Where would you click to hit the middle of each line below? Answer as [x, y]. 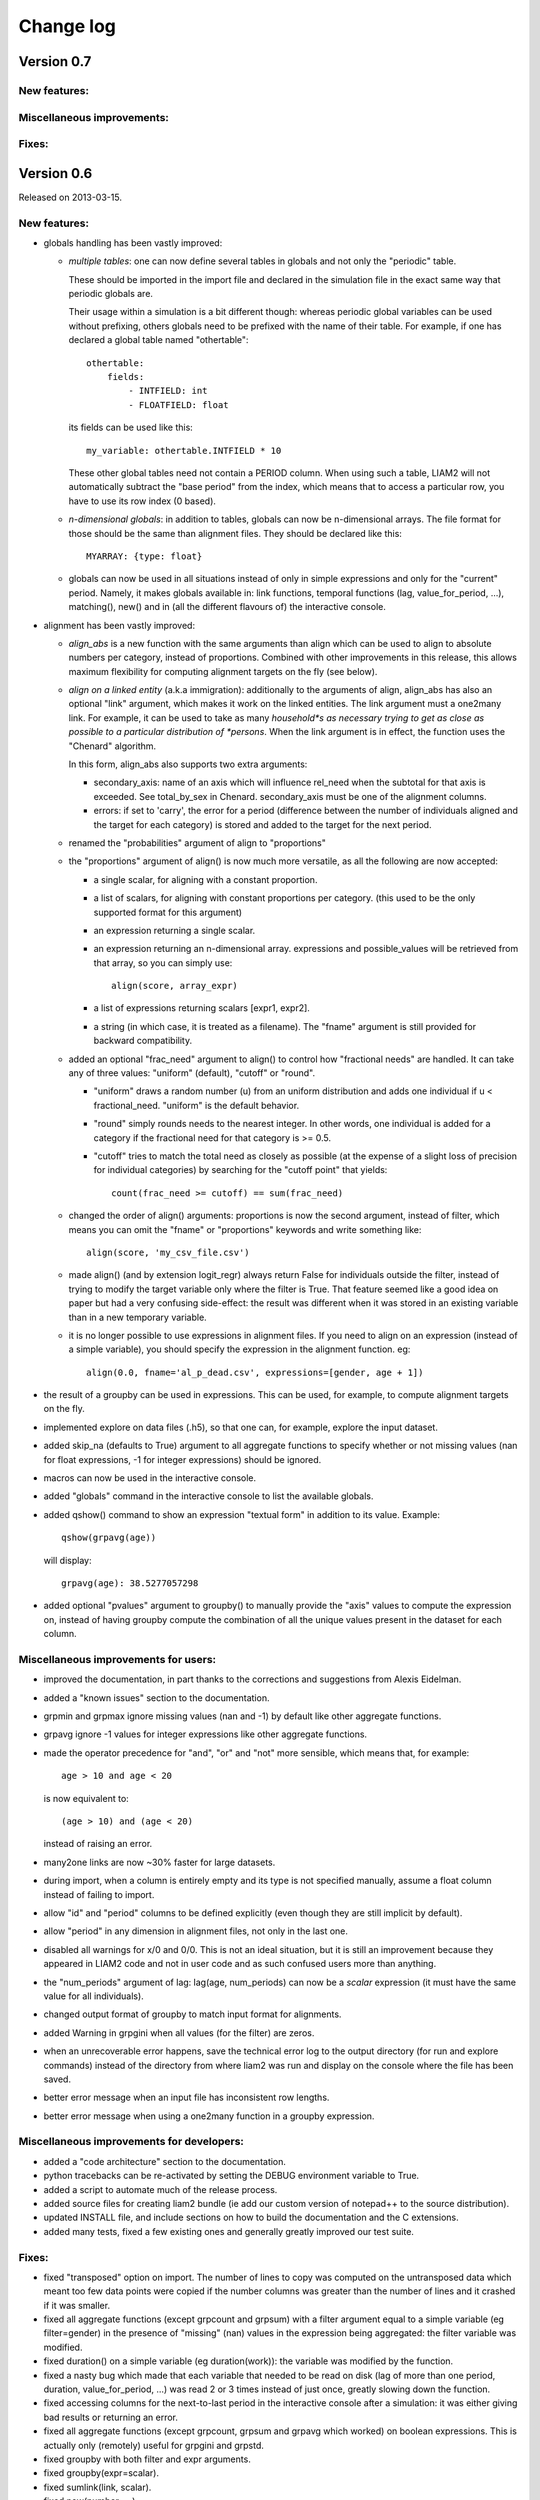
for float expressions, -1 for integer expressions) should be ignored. [182, 1459]
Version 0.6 [55, 173]
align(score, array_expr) [175, 986]
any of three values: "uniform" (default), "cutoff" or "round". [191, 1073]
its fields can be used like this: [131, 427]
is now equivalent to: [86, 1798]
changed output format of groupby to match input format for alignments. [192, 2014]
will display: [67, 1560]
